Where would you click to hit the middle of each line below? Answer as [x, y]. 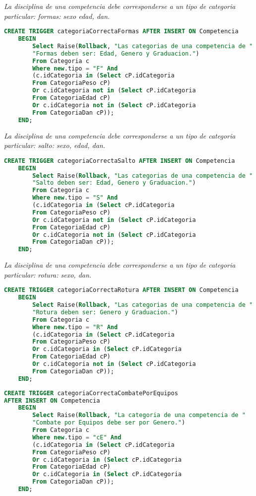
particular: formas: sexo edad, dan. [57, 16]
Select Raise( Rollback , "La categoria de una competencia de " [139, 415]
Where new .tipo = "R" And [75, 327]
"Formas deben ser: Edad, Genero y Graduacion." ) [116, 53]
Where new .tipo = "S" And [75, 198]
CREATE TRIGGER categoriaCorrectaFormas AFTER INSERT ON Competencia [121, 32]
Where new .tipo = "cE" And [77, 437]
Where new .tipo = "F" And [75, 68]
